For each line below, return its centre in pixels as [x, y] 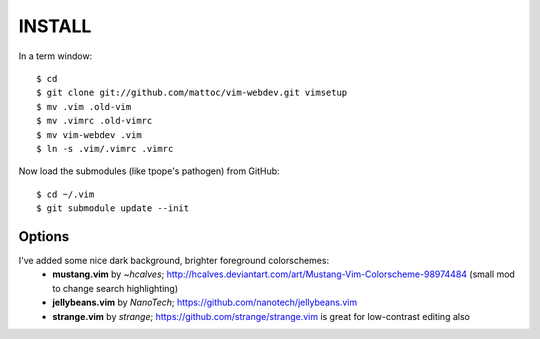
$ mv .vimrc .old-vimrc [94, 121]
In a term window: [55, 56]
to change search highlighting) [115, 288]
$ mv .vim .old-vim [84, 106]
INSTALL [55, 26]
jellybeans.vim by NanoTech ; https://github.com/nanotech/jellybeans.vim [205, 302]
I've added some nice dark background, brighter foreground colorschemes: [174, 260]
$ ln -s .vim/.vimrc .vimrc [105, 148]
